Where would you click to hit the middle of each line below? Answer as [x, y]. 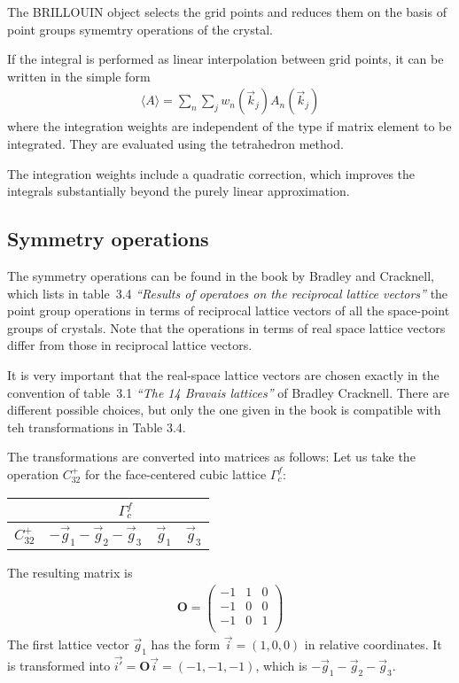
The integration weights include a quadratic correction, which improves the [211, 173]
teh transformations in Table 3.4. [97, 427]
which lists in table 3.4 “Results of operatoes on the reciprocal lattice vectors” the [228, 293]
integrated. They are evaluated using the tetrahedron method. [175, 144]
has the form [186, 644]
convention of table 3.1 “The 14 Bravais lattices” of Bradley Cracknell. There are [228, 392]
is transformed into [59, 666]
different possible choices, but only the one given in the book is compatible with [224, 410]
